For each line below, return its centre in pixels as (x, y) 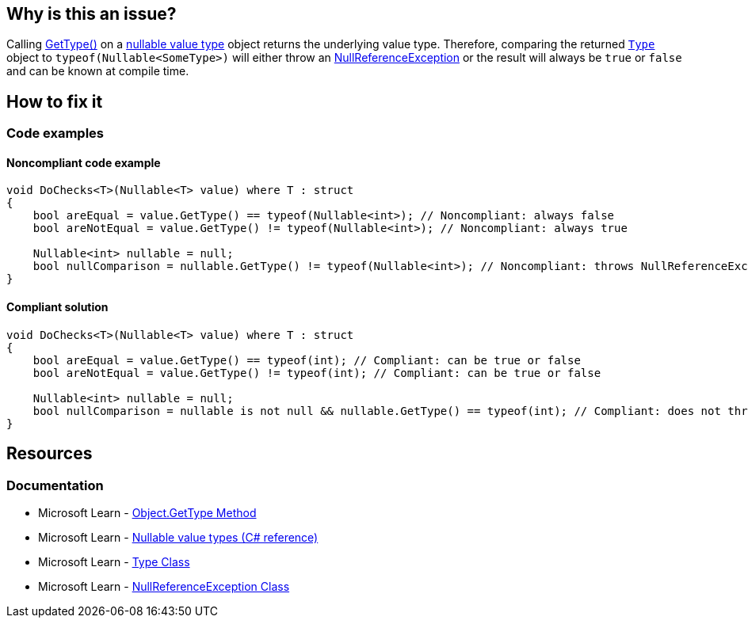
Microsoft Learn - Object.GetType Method (147, 512)
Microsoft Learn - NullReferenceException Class (164, 586)
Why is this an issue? (92, 14)
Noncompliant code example (84, 162)
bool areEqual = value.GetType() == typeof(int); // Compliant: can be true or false (307, 360)
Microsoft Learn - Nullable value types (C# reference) (178, 537)
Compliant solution (57, 307)
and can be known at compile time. (98, 71)
